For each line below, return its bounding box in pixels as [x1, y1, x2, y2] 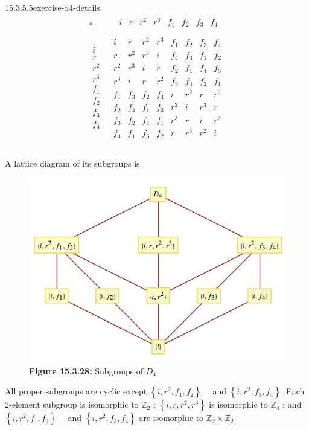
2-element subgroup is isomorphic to [5, 398, 139, 411]
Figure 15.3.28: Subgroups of [29, 364, 144, 377]
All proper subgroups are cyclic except [5, 385, 147, 397]
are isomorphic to [139, 411, 204, 424]
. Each [281, 385, 305, 397]
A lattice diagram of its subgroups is [5, 156, 140, 169]
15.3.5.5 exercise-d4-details [5, 1, 100, 13]
